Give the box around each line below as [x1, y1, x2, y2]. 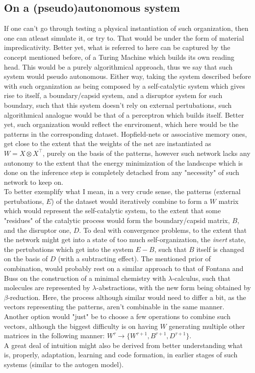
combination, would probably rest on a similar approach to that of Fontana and [4, 263, 244, 274]
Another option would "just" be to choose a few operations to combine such [4, 311, 230, 322]
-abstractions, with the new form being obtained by [96, 282, 251, 293]
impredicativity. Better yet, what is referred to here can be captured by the [4, 42, 230, 52]
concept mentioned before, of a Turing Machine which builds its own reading [4, 51, 234, 62]
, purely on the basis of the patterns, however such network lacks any [43, 148, 251, 158]
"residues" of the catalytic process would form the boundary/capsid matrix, [4, 215, 230, 225]
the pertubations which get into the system [4, 244, 133, 254]
